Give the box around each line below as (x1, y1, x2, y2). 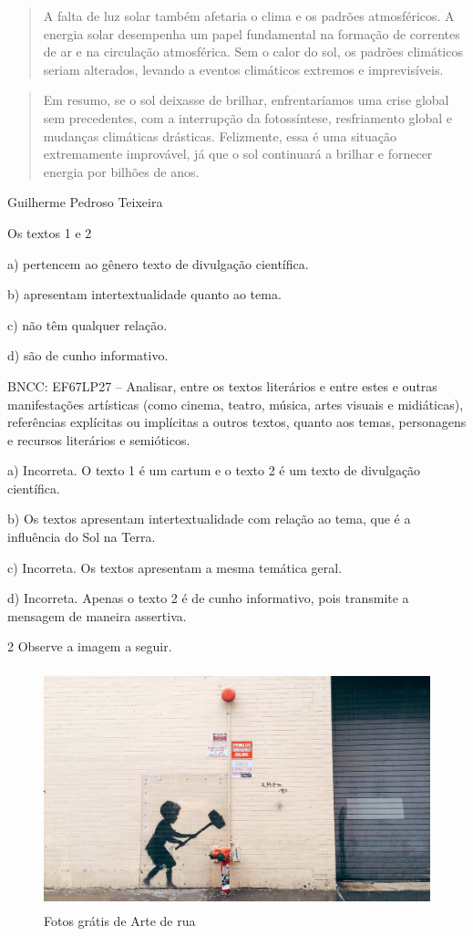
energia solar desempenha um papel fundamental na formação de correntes (43, 24, 460, 43)
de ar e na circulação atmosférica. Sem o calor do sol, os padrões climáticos (43, 42, 463, 61)
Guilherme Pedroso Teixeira (7, 192, 163, 212)
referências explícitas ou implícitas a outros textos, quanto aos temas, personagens (7, 412, 467, 432)
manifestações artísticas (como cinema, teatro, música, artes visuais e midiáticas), (7, 394, 464, 413)
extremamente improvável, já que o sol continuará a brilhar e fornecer (43, 144, 433, 163)
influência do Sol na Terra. (7, 527, 156, 546)
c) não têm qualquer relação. (7, 315, 168, 334)
